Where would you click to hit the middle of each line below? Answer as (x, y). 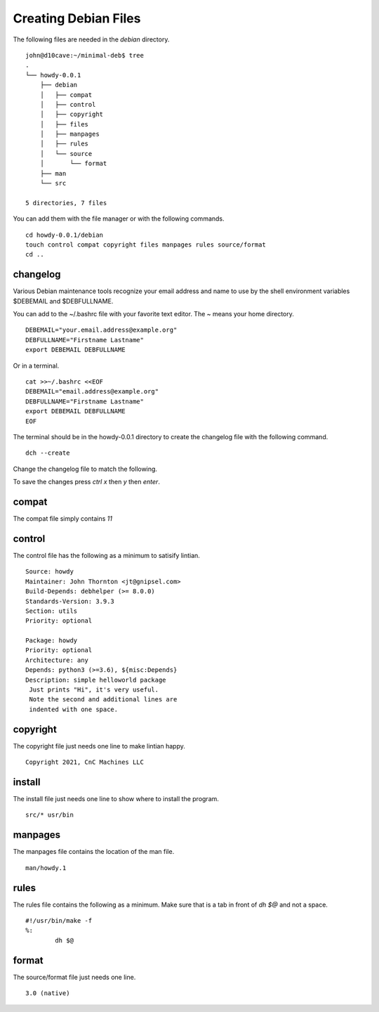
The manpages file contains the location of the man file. (94, 852)
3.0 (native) (48, 993)
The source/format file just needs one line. (74, 977)
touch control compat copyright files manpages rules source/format (146, 245)
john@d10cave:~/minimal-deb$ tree (85, 55)
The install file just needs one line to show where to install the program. (116, 799)
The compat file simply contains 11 (62, 519)
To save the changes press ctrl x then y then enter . (87, 482)
